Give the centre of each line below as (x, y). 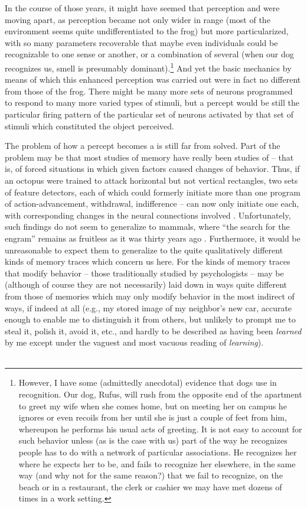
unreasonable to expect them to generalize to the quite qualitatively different (144, 250)
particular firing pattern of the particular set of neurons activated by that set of (149, 114)
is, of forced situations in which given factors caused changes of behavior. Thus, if (152, 169)
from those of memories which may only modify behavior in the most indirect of (150, 296)
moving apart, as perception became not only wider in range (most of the (138, 19)
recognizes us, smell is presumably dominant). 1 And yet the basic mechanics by (148, 67)
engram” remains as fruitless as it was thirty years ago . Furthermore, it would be (153, 238)
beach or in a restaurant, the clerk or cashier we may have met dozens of (150, 486)
